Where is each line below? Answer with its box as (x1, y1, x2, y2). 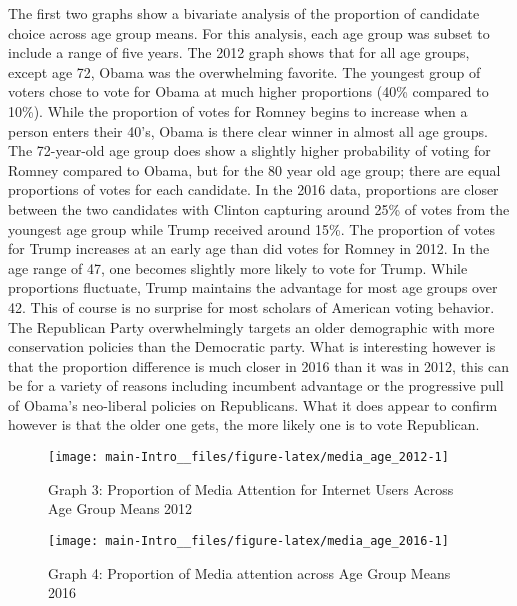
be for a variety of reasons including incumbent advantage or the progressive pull (8, 375, 504, 396)
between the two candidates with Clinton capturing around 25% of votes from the (8, 198, 510, 219)
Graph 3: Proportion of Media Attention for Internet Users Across (48, 478, 454, 499)
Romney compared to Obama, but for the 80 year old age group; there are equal (8, 159, 501, 180)
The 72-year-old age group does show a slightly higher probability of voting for (8, 140, 491, 161)
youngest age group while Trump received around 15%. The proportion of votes (8, 218, 495, 239)
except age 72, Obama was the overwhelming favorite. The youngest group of (8, 61, 481, 82)
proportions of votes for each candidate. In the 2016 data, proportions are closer (8, 179, 499, 200)
